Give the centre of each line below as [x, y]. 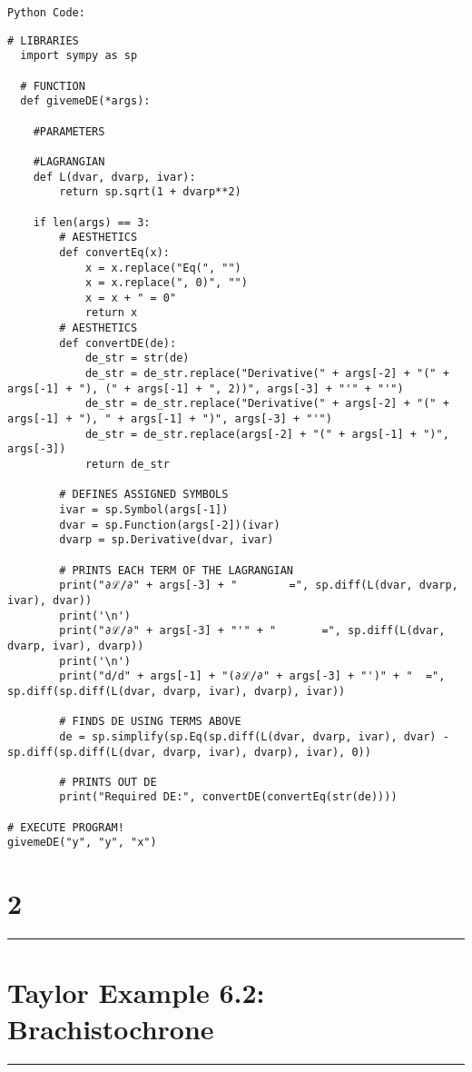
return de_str [127, 465]
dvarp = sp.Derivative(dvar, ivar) [167, 540]
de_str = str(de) [137, 358]
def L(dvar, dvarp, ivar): [114, 177]
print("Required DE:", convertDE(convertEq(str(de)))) [228, 797]
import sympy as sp [79, 56]
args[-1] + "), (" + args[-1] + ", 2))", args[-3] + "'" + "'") [206, 388]
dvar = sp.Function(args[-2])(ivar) [170, 525]
